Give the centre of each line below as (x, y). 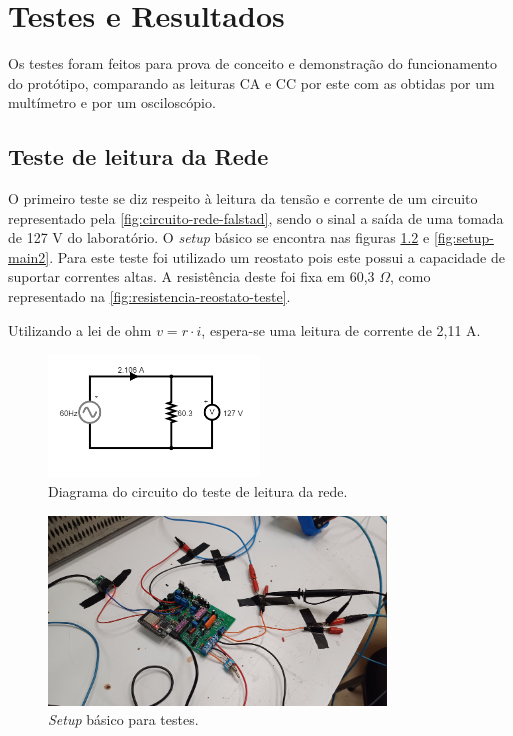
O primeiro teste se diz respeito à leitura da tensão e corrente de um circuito (243, 198)
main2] (29, 256)
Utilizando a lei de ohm (80, 329)
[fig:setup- (463, 237)
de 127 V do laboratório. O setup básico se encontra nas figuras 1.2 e (219, 237)
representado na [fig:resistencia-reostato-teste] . (149, 296)
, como (410, 276)
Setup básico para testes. (123, 719)
